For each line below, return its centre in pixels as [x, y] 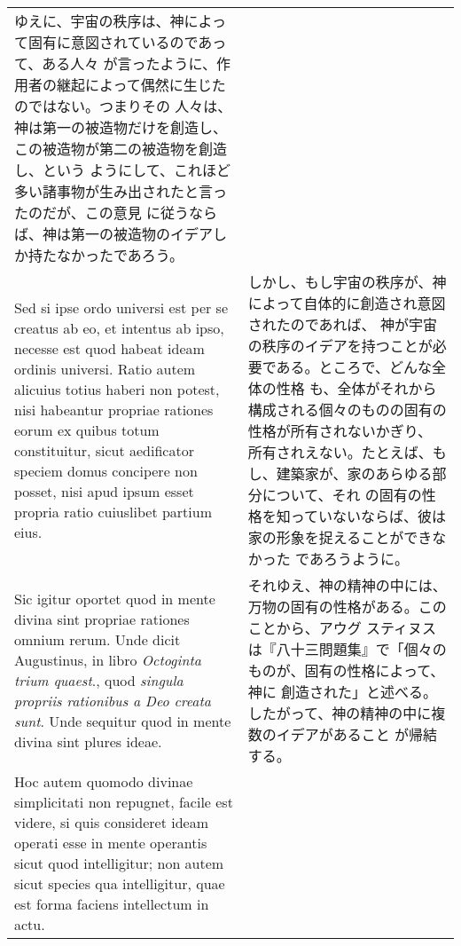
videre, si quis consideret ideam [112, 822]
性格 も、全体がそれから [356, 388]
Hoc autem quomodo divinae [104, 781]
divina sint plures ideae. [88, 741]
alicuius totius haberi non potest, [117, 389]
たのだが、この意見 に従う [102, 213]
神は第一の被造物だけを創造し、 [121, 127]
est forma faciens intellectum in [112, 904]
